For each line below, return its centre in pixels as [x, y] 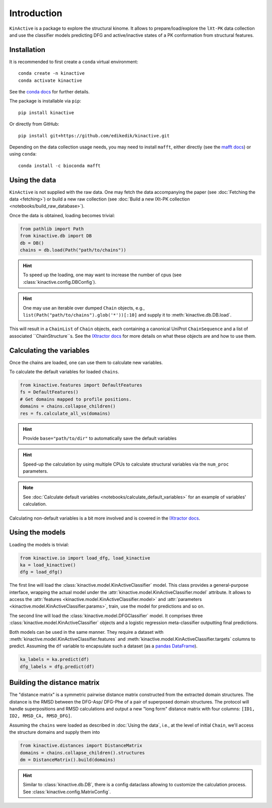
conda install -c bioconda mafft [59, 166]
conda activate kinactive [50, 80]
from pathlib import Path [52, 229]
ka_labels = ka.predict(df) [54, 660]
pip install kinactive [46, 113]
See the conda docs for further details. [50, 92]
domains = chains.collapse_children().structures [82, 753]
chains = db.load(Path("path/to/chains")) [73, 250]
